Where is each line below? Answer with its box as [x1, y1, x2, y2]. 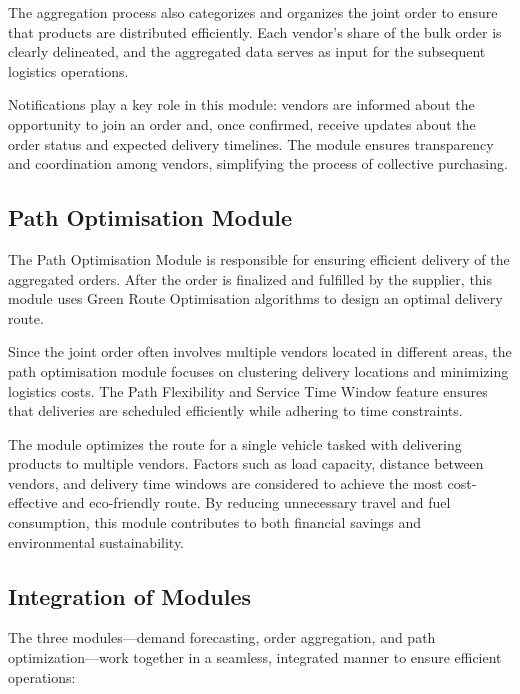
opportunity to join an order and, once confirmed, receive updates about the [8, 113, 476, 134]
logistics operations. [8, 60, 129, 81]
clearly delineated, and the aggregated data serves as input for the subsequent [8, 41, 486, 62]
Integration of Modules [8, 580, 252, 611]
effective [8, 492, 58, 513]
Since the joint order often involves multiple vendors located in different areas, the [8, 341, 512, 362]
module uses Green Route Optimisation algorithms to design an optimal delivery [8, 288, 503, 309]
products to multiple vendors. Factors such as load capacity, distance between [8, 453, 484, 474]
